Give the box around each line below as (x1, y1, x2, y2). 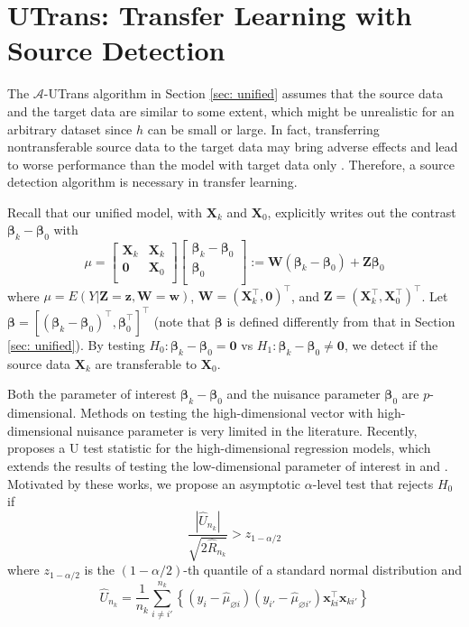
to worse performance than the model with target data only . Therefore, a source (7, 154, 455, 173)
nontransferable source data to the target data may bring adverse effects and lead (7, 137, 458, 156)
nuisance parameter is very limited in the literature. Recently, (77, 420, 418, 439)
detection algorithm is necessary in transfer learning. (7, 172, 298, 191)
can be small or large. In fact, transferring (147, 119, 380, 138)
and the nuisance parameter (226, 384, 381, 403)
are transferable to (95, 354, 198, 373)
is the (84, 560, 115, 579)
